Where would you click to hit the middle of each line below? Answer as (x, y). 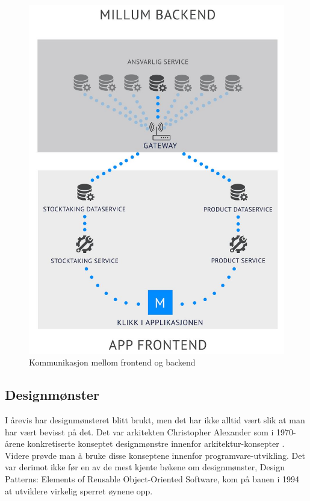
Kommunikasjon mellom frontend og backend (112, 362)
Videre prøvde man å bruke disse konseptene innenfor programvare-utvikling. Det (155, 455)
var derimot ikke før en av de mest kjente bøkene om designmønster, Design (145, 467)
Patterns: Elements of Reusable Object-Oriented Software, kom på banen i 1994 (152, 479)
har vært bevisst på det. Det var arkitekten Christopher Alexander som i (139, 431)
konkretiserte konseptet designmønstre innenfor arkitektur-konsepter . (156, 443)
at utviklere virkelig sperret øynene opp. (79, 490)
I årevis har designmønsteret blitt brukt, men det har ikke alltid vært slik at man (155, 420)
